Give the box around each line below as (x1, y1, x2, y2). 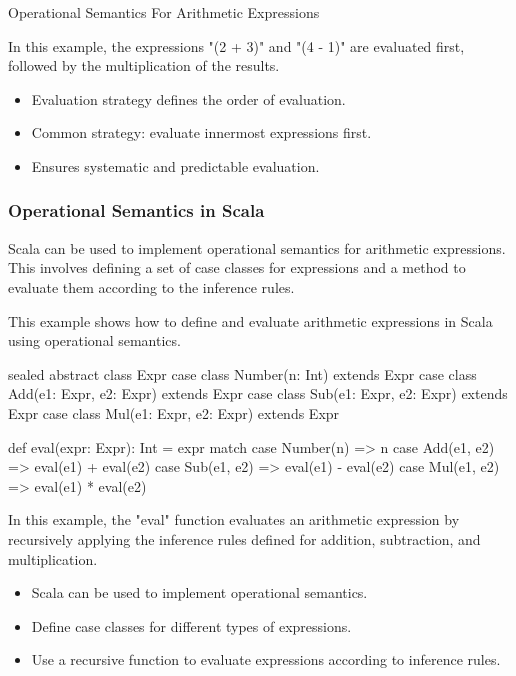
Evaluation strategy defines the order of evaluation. (31, 88, 346, 109)
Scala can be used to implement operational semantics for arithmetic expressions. (8, 237, 506, 258)
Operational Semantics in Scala (8, 198, 265, 223)
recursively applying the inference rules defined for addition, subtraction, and (8, 528, 481, 549)
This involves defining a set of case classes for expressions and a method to (8, 257, 466, 278)
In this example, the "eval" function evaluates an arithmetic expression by (8, 509, 460, 530)
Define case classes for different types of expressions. (31, 615, 352, 636)
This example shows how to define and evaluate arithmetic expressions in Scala (8, 310, 493, 331)
